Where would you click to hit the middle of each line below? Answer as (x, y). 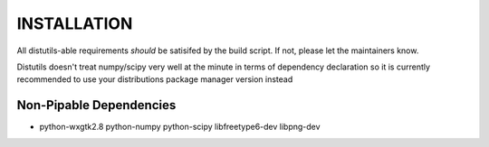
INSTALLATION (75, 23)
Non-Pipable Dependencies (96, 105)
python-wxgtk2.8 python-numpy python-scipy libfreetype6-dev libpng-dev (180, 127)
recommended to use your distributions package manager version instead (155, 79)
